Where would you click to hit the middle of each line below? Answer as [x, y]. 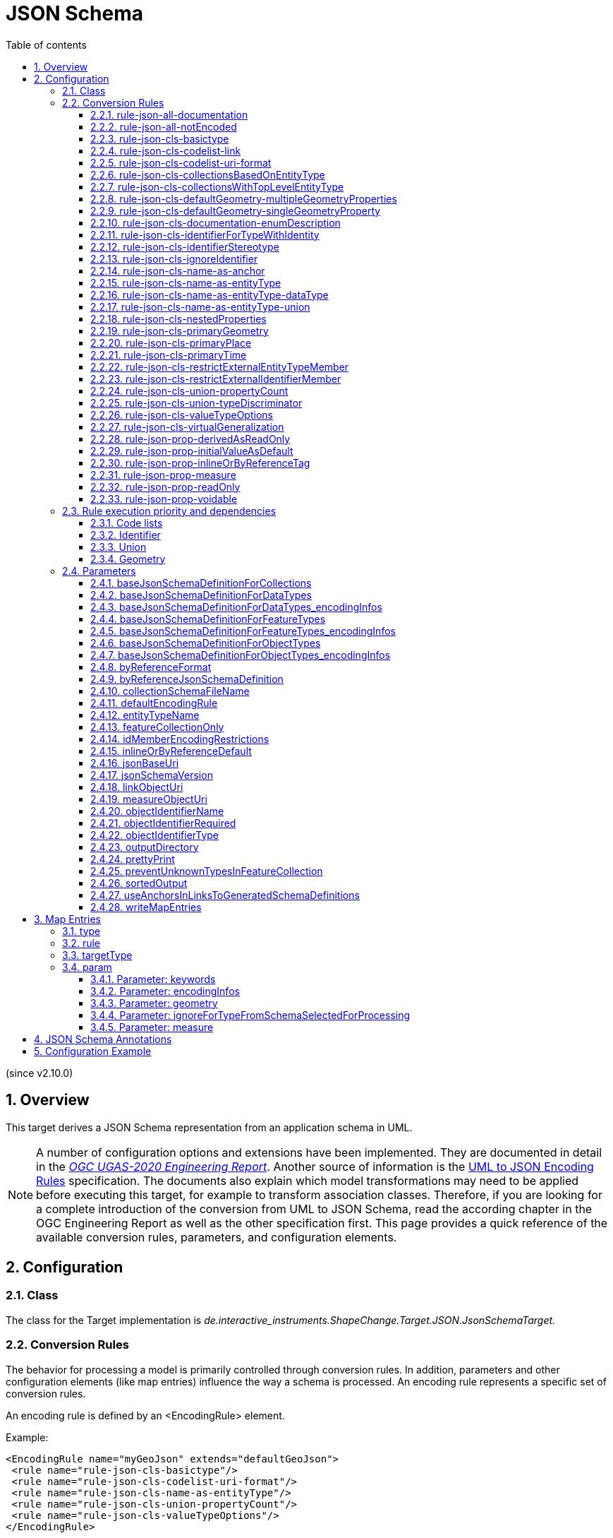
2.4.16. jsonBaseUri [135, 763]
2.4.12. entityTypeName [145, 715]
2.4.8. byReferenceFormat [151, 667]
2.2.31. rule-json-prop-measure [163, 475]
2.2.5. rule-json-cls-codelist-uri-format [181, 162]
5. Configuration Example [93, 1051]
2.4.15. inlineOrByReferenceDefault [171, 751]
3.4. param [87, 967]
